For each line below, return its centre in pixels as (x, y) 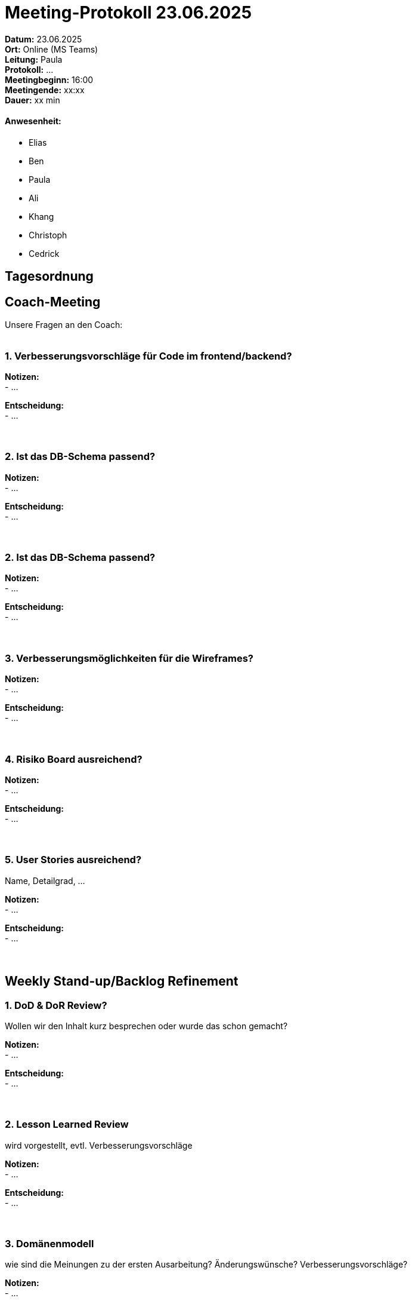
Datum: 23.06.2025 (44, 39)
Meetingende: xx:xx (45, 90)
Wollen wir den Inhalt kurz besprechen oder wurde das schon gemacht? (146, 1026)
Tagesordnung (49, 277)
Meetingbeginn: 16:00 (49, 79)
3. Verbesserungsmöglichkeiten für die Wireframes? (129, 658)
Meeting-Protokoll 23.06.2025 (128, 13)
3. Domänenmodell (49, 1244)
